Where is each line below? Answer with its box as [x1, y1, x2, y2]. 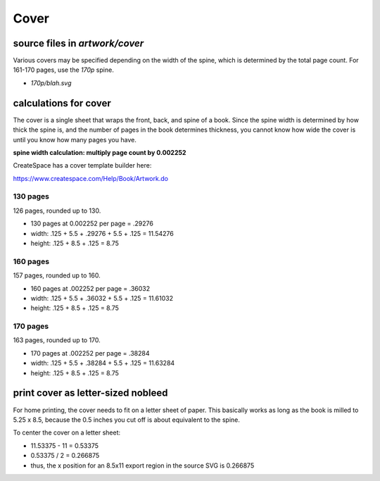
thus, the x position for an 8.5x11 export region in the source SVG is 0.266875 [30, 461, 255, 470]
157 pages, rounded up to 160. [13, 271, 101, 280]
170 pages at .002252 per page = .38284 [30, 349, 150, 357]
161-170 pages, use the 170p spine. [13, 65, 114, 74]
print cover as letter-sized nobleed [13, 387, 168, 399]
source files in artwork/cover [13, 37, 144, 49]
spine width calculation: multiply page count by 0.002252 [13, 148, 186, 156]
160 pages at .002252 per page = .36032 [30, 284, 151, 292]
